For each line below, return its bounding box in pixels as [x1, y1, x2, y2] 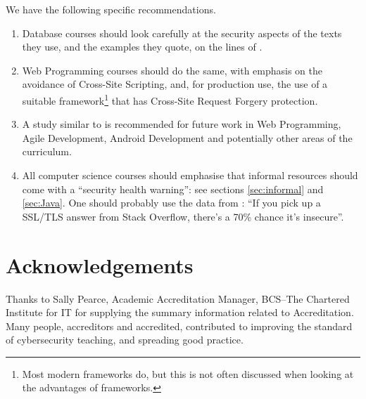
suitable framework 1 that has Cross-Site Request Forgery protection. [22, 91, 318, 107]
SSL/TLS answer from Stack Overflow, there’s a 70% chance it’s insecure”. [22, 209, 344, 223]
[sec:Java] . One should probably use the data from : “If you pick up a [22, 195, 321, 210]
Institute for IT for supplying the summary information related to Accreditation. [6, 305, 354, 320]
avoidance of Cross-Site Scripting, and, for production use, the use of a [22, 77, 328, 91]
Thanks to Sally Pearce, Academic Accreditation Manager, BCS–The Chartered [6, 291, 350, 306]
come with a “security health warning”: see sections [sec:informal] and [22, 181, 324, 196]
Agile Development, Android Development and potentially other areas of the [22, 130, 353, 145]
